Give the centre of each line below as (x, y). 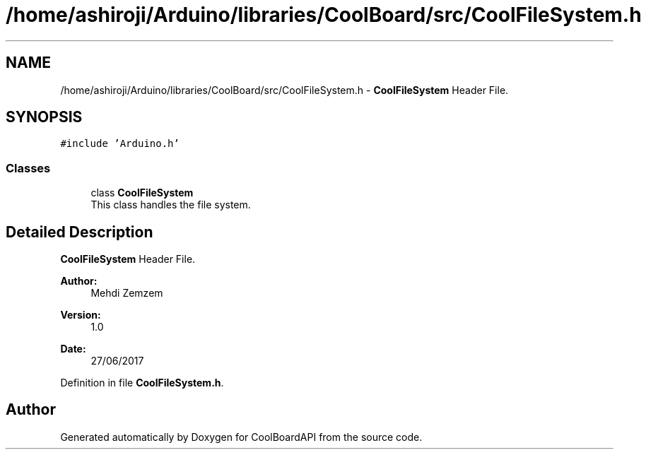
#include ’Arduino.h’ (120, 144)
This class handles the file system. (171, 205)
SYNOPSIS (44, 117)
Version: (81, 315)
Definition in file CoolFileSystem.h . (142, 383)
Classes (28, 168)
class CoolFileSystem (142, 193)
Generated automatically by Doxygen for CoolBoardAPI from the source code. (241, 437)
